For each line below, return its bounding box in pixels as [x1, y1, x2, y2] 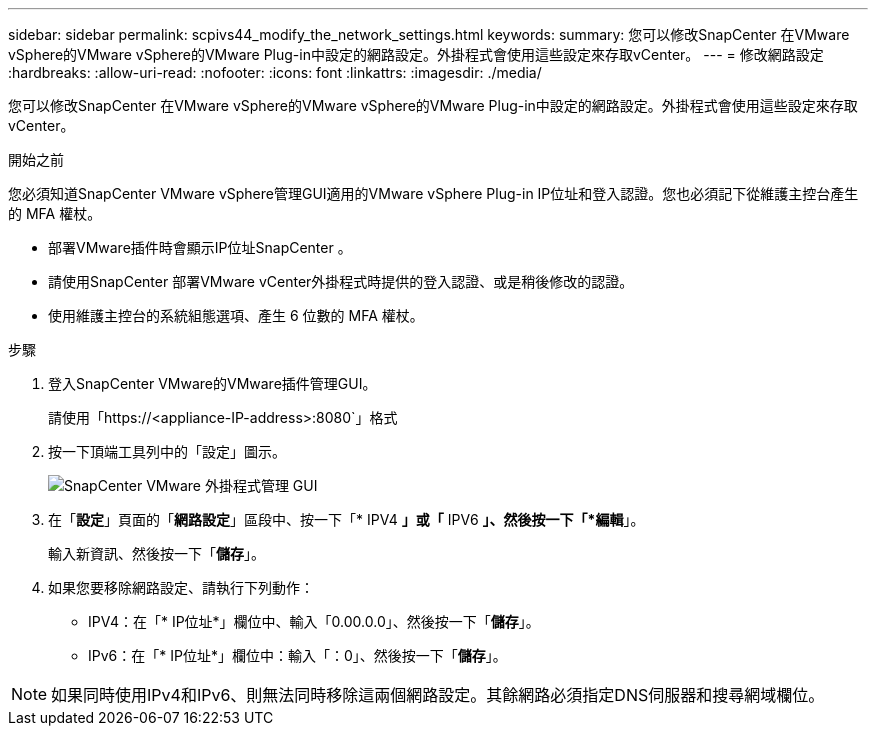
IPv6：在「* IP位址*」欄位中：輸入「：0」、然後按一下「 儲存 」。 [88, 647, 507, 664]
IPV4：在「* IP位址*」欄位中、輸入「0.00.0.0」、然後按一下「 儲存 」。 [88, 613, 540, 630]
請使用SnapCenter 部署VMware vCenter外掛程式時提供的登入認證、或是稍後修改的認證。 [48, 273, 634, 290]
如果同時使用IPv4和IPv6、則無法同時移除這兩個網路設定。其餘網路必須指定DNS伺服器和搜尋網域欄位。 [51, 685, 825, 705]
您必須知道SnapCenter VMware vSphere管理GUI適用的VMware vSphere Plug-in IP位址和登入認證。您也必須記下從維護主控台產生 [8, 185, 859, 202]
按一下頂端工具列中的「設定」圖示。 [48, 443, 286, 460]
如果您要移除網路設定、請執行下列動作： [48, 579, 314, 596]
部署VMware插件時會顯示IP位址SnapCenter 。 [48, 239, 352, 256]
